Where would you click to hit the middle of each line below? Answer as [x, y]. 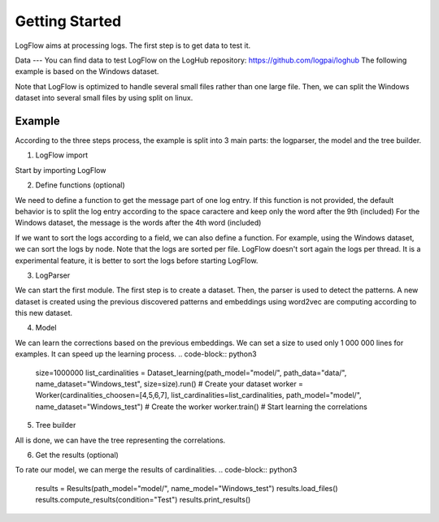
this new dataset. [44, 313]
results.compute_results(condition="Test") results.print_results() [143, 500]
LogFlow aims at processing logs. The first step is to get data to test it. [133, 45]
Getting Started [68, 21]
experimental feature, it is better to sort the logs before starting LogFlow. [137, 261]
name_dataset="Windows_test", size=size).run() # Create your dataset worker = [170, 384]
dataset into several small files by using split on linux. [104, 98]
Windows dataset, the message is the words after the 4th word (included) [138, 222]
